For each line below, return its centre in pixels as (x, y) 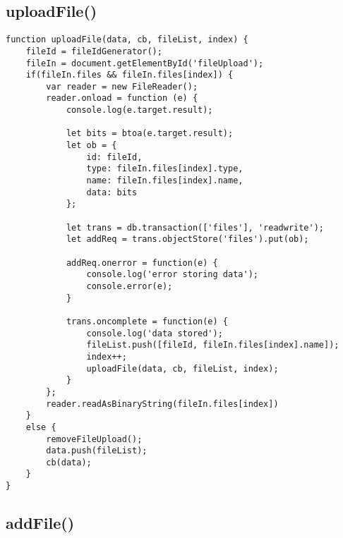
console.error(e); (130, 286)
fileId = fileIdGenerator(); (94, 51)
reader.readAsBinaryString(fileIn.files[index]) (162, 404)
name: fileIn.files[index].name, (165, 181)
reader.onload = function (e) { (122, 98)
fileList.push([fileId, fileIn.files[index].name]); (213, 345)
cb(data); (69, 462)
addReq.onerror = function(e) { (142, 263)
